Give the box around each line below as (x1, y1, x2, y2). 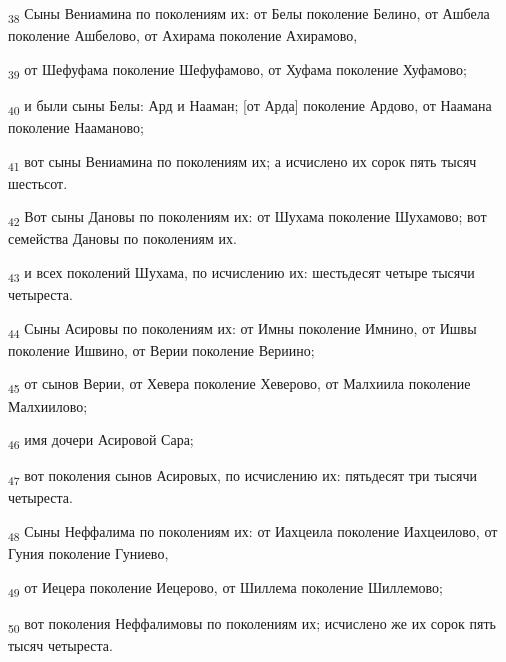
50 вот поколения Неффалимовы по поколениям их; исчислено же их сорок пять (8, 612, 496, 636)
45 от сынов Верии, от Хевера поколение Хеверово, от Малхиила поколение (8, 373, 471, 397)
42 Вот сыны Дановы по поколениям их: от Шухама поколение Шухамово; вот (8, 206, 487, 230)
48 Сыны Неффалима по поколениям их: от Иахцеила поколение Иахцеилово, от (8, 521, 498, 544)
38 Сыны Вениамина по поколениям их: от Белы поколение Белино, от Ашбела (8, 3, 490, 26)
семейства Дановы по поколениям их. (8, 228, 237, 249)
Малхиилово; (8, 395, 88, 416)
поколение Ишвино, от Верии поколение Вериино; (8, 339, 315, 360)
